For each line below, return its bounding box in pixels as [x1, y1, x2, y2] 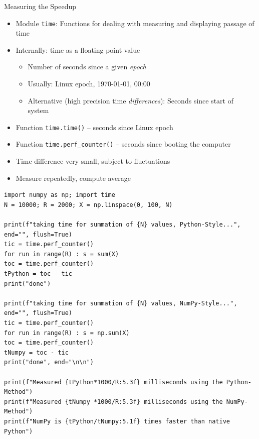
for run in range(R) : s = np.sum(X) [4, 329, 130, 337]
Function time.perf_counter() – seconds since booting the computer [16, 139, 231, 149]
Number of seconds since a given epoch [28, 61, 146, 72]
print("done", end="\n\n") [4, 359, 94, 366]
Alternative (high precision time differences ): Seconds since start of [28, 95, 233, 105]
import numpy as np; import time [4, 191, 115, 199]
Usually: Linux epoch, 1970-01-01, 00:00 [28, 78, 150, 89]
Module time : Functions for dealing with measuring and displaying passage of [16, 18, 254, 28]
